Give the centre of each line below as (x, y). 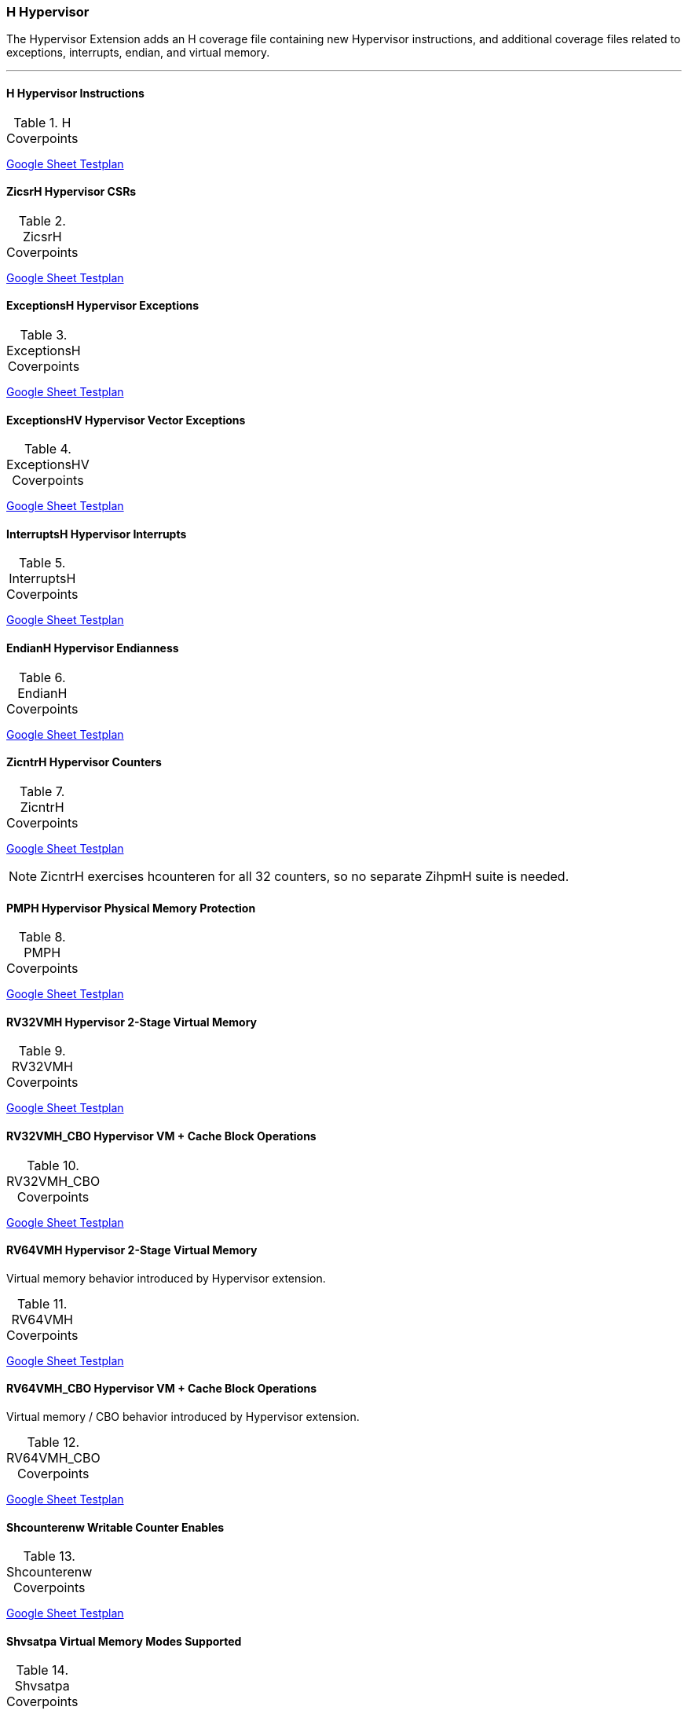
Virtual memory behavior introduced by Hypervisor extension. (166, 1278)
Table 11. (42, 1303)
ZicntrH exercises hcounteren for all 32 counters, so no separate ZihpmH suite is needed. (305, 876)
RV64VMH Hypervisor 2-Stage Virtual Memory (132, 1250)
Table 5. (42, 563)
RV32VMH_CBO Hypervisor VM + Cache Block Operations (161, 1136)
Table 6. (42, 677)
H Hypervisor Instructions (75, 93)
